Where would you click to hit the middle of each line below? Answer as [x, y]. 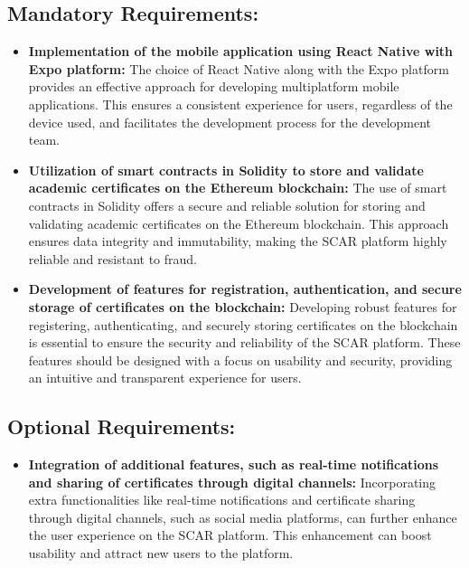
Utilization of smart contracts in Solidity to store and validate [226, 170]
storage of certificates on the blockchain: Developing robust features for [243, 306]
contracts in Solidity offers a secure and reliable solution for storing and [227, 205]
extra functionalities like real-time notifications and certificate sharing [222, 500]
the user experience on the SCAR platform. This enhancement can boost [230, 535]
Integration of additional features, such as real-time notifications [234, 464]
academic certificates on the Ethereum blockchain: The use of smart [238, 188]
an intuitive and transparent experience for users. [165, 378]
